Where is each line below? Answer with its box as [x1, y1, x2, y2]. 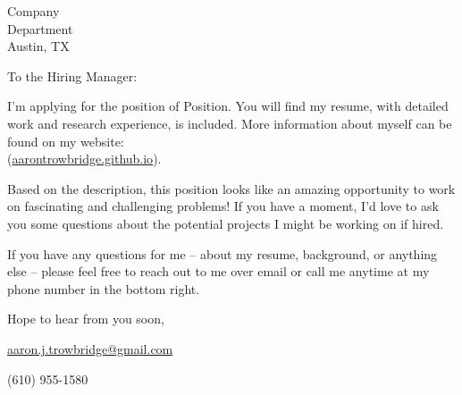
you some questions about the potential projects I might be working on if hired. [7, 214, 444, 232]
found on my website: [7, 131, 124, 150]
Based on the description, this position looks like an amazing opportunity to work [7, 179, 456, 197]
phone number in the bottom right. [7, 279, 200, 298]
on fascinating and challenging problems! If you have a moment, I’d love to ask [7, 197, 439, 215]
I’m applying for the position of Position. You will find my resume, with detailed [7, 97, 449, 115]
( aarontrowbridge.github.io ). [7, 149, 162, 168]
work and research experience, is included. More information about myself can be [7, 113, 452, 132]
